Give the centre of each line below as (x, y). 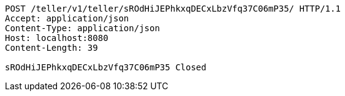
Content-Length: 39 (51, 48)
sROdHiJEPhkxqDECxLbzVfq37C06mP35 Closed (106, 67)
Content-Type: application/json (82, 28)
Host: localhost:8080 (57, 38)
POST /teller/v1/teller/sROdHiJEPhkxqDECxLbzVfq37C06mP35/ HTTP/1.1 (173, 9)
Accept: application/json (67, 18)
